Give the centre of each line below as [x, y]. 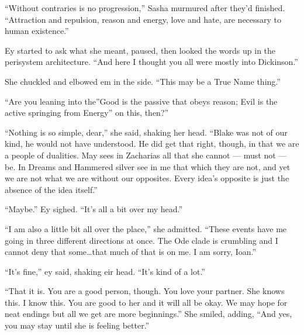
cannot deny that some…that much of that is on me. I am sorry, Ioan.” [131, 252]
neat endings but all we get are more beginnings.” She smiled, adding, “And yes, [148, 314]
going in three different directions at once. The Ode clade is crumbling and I [141, 240]
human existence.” [37, 31]
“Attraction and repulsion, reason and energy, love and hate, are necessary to [143, 19]
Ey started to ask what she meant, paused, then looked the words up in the [140, 50]
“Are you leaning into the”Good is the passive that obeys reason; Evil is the [141, 101]
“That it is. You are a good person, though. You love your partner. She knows [145, 291]
